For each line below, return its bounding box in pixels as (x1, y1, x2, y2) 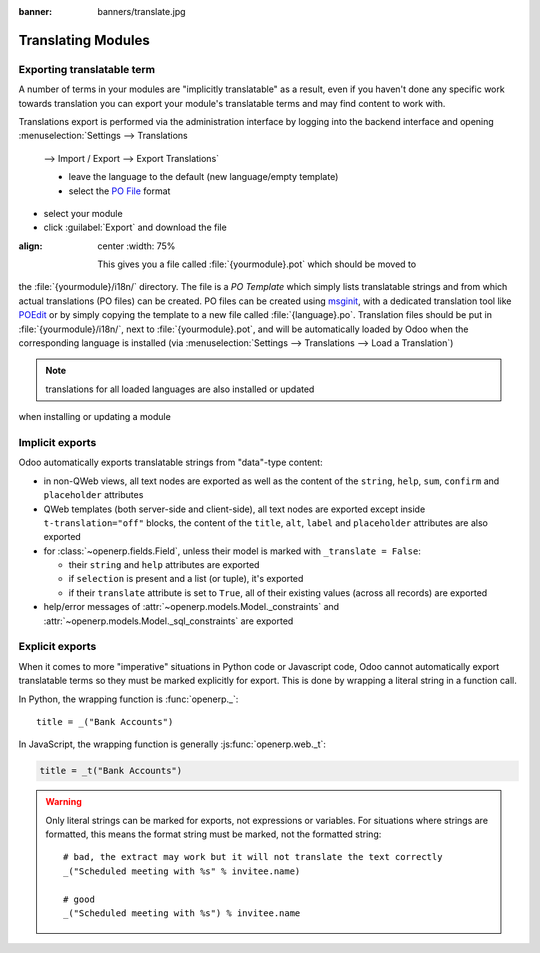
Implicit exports (18, 435, 97, 449)
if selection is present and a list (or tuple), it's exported (68, 573, 304, 585)
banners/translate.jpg (97, 6, 186, 17)
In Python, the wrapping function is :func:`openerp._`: (18, 693, 239, 705)
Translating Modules (18, 31, 150, 49)
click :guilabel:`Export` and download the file (43, 221, 227, 234)
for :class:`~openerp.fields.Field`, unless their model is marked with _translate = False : (43, 545, 422, 557)
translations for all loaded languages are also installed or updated (45, 383, 315, 395)
